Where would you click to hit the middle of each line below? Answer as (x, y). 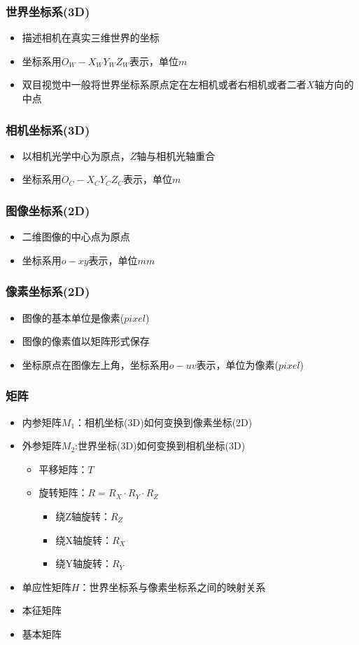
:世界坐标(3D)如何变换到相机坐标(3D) (160, 446)
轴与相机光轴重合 (176, 155)
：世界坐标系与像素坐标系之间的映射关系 (173, 586)
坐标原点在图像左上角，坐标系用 (96, 364)
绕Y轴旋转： (84, 563)
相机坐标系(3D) (48, 129)
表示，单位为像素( (237, 364)
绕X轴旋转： (84, 539)
